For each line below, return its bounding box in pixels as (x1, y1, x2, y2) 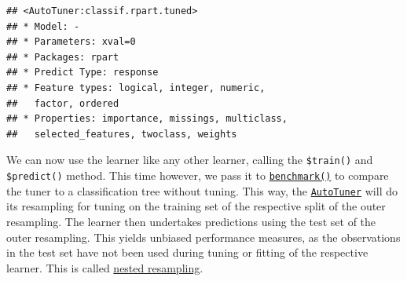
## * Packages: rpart (6, 51, 119, 63)
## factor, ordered (6, 97, 119, 109)
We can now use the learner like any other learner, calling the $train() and (6, 151, 373, 168)
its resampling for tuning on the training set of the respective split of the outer (6, 198, 386, 214)
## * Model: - (6, 20, 80, 32)
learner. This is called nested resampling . (6, 259, 203, 276)
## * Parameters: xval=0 (6, 36, 136, 48)
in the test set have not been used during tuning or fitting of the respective (6, 244, 368, 261)
